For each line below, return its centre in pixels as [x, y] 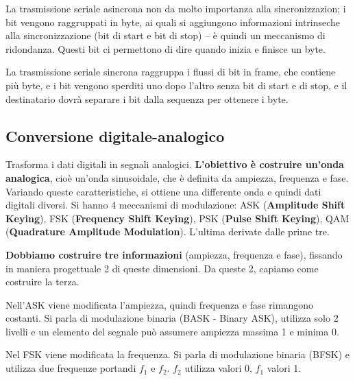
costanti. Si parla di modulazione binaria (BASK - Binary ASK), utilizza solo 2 [172, 318]
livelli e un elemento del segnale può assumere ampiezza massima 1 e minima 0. [172, 331]
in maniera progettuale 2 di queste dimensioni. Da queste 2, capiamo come [162, 268]
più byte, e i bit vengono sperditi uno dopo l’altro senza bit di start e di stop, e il [176, 85]
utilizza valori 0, [218, 368]
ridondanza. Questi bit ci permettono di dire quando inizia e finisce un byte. [166, 48]
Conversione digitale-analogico [115, 135]
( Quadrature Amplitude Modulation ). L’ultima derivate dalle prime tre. [168, 231]
